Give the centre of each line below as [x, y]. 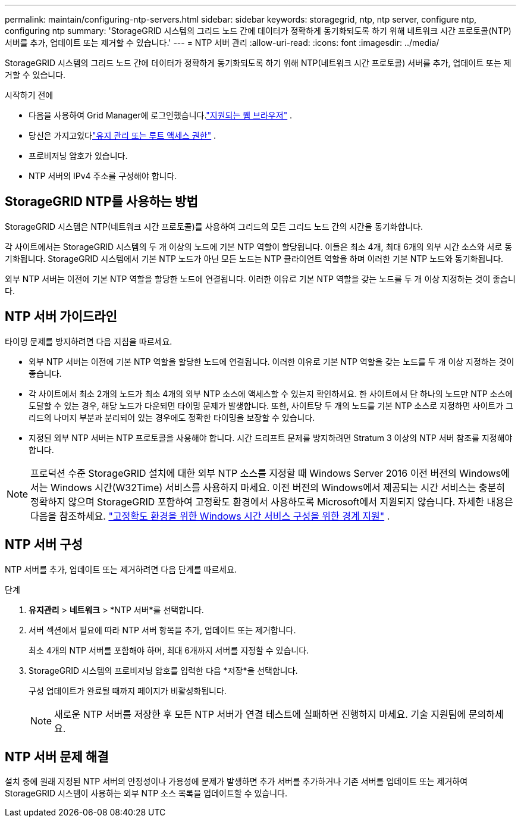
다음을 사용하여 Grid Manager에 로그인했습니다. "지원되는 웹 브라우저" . [161, 115]
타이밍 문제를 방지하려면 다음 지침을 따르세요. [89, 341]
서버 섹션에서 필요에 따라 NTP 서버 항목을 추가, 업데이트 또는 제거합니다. [162, 630]
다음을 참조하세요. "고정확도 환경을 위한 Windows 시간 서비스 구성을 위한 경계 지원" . [210, 516]
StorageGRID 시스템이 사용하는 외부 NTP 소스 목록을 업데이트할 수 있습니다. [146, 793]
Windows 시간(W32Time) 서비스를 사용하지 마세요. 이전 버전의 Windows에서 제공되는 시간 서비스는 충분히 [278, 487]
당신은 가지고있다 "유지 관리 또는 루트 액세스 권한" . [123, 135]
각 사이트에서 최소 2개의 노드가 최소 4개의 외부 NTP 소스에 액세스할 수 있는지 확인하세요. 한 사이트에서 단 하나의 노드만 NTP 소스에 [271, 393]
